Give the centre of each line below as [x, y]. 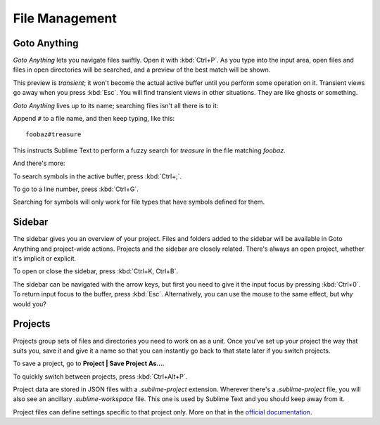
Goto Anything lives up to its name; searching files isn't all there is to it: [116, 105]
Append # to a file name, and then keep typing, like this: [94, 119]
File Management [65, 18]
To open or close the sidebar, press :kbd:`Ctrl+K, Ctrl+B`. [96, 271]
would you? [30, 304]
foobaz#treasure [53, 135]
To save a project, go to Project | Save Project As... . [89, 364]
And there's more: [39, 163]
